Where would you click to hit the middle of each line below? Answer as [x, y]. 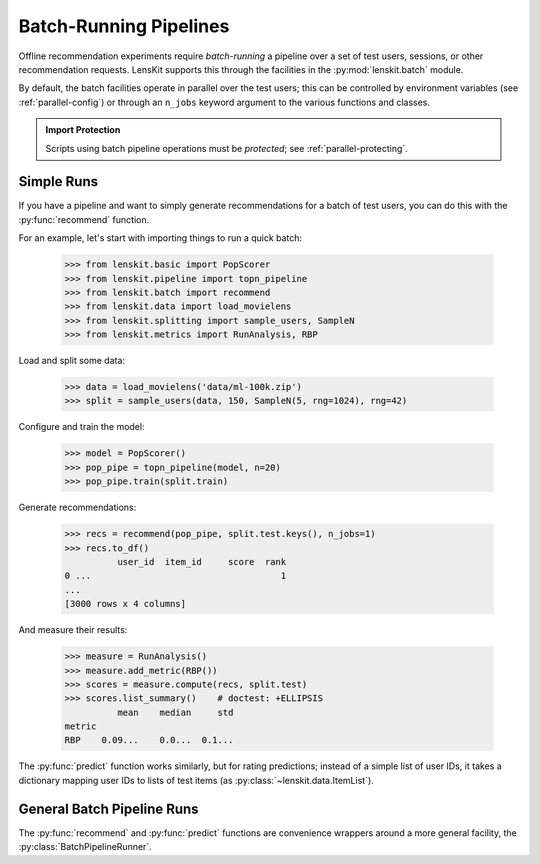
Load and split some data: [71, 361]
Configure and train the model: [81, 427]
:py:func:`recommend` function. [84, 219]
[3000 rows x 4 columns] [125, 604]
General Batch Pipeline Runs [108, 808]
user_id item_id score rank [201, 561]
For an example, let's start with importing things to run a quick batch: [160, 238]
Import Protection [83, 130]
